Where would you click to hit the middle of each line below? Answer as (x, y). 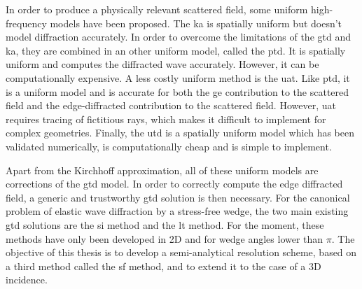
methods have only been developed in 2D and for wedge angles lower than (165, 238)
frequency (26, 23)
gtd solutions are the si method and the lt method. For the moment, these (165, 224)
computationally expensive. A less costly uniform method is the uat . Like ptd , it (178, 77)
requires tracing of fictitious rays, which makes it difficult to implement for (166, 119)
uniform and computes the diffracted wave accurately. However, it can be (162, 64)
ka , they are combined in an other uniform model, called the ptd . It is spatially (176, 50)
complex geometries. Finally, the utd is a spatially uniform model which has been (180, 133)
